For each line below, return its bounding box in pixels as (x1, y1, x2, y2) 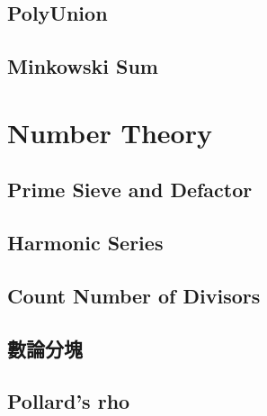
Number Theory (7, 113, 212, 150)
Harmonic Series (7, 229, 164, 257)
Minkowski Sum (7, 52, 158, 80)
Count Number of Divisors (7, 281, 261, 309)
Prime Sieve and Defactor (7, 176, 253, 203)
